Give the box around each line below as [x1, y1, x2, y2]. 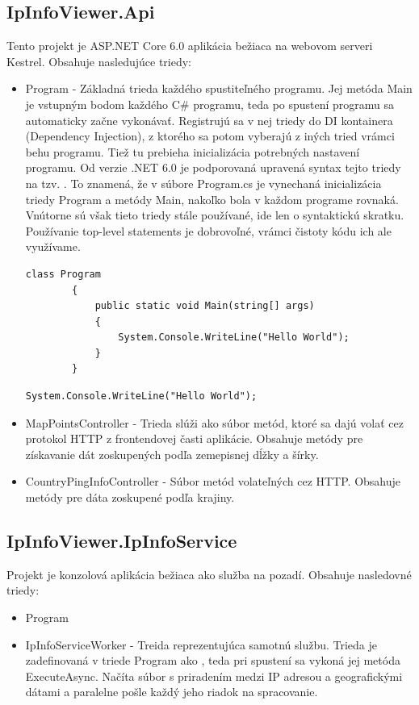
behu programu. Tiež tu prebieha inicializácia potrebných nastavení [25, 143, 360, 160]
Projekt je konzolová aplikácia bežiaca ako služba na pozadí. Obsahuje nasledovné [6, 565, 412, 582]
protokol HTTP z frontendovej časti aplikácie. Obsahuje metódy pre [25, 430, 363, 447]
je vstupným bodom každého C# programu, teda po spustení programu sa [25, 95, 395, 112]
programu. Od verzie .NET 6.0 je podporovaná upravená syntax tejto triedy [25, 159, 401, 176]
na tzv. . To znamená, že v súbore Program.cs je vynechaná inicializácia [25, 174, 382, 191]
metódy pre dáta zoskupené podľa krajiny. [25, 489, 235, 506]
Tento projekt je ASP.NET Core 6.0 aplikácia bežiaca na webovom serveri [6, 37, 373, 54]
